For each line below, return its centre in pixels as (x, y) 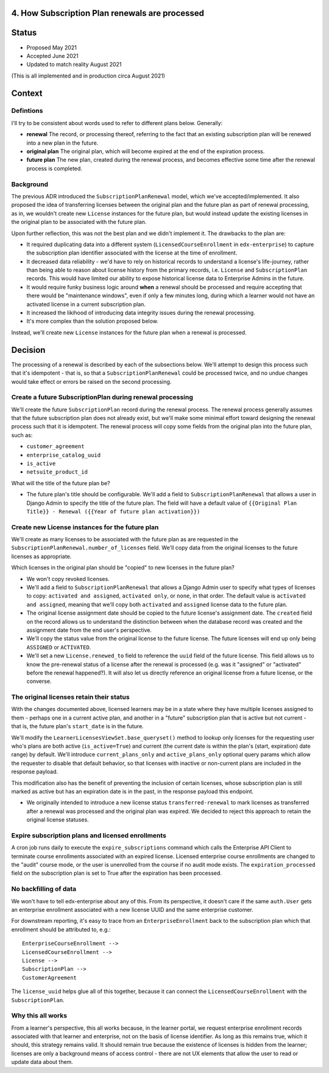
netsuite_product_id (57, 472)
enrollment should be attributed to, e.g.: (61, 929)
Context (27, 93)
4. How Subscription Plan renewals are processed (108, 13)
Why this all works (39, 1016)
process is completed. (54, 168)
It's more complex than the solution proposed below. (92, 321)
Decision (28, 350)
